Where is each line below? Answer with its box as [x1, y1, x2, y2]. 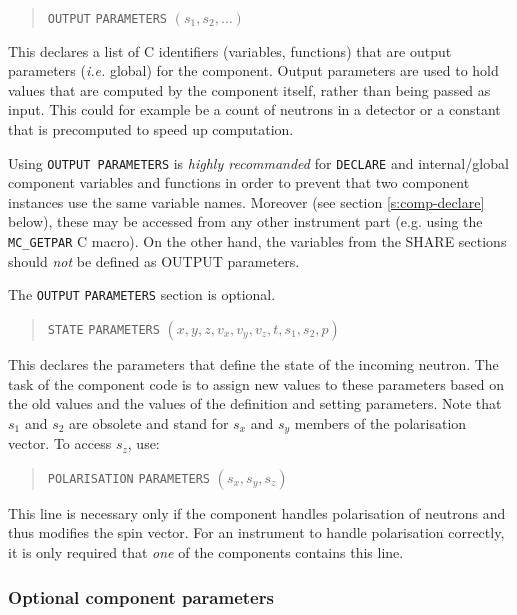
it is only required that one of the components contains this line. [8, 541, 404, 562]
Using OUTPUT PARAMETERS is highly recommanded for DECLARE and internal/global [8, 152, 509, 173]
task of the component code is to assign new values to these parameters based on [8, 373, 505, 394]
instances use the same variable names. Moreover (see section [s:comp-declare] [8, 191, 485, 212]
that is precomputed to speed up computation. [8, 119, 294, 140]
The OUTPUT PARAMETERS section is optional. [8, 284, 276, 305]
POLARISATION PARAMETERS [47, 471, 210, 486]
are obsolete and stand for [69, 412, 229, 433]
